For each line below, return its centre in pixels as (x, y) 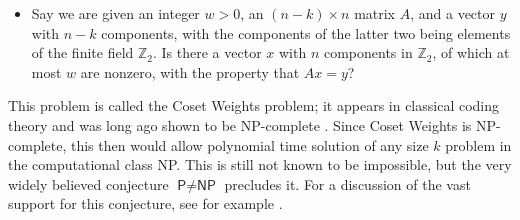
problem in (478, 144)
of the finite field (82, 52)
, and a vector (452, 13)
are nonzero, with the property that (190, 71)
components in (368, 52)
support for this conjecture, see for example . (145, 203)
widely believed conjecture (88, 183)
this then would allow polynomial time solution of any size (249, 144)
